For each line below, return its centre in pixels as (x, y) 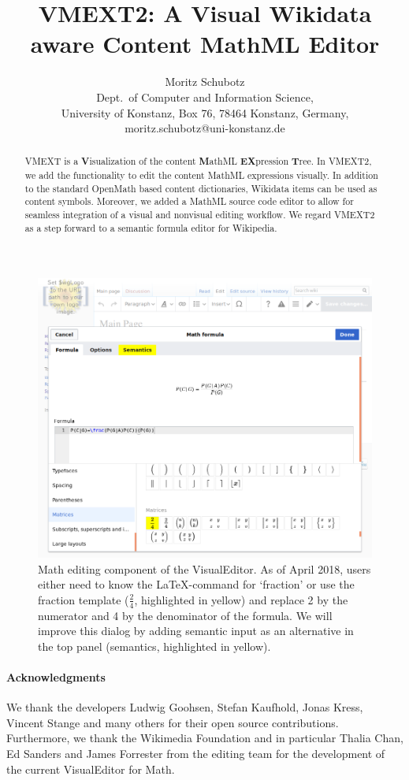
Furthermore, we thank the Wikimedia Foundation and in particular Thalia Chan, (205, 738)
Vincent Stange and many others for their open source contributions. (173, 722)
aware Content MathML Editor (205, 44)
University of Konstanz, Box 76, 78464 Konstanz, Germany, (205, 112)
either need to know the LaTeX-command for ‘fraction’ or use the (196, 584)
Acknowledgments (56, 677)
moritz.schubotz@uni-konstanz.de (205, 128)
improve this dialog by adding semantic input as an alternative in (196, 631)
